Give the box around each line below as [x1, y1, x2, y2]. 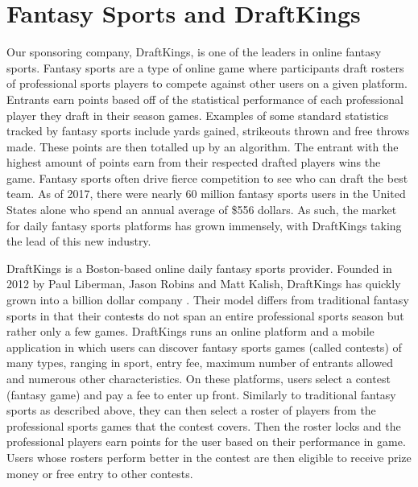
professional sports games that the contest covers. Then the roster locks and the [6, 417, 401, 434]
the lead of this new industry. [6, 233, 151, 250]
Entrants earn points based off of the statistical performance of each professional [6, 90, 404, 107]
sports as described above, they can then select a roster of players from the [6, 402, 376, 419]
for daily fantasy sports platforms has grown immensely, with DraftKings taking [6, 217, 402, 233]
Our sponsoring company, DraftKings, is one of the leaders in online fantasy [6, 43, 382, 60]
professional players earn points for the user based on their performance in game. [6, 433, 406, 450]
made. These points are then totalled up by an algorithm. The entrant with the [6, 138, 399, 155]
